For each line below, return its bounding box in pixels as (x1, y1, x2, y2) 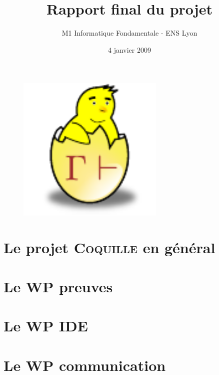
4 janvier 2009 (108, 44, 151, 55)
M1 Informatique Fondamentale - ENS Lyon (61, 28, 197, 38)
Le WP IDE (3, 315, 88, 336)
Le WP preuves (3, 276, 113, 297)
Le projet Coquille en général (3, 237, 215, 257)
